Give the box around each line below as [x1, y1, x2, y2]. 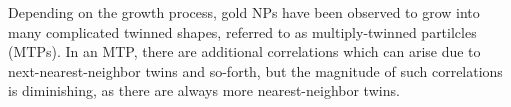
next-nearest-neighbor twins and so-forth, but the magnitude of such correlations [8, 60, 503, 81]
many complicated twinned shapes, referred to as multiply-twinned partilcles [8, 21, 477, 42]
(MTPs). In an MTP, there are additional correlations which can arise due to [8, 41, 481, 62]
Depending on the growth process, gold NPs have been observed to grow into [8, 2, 480, 22]
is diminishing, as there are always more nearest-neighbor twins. [8, 80, 400, 101]
